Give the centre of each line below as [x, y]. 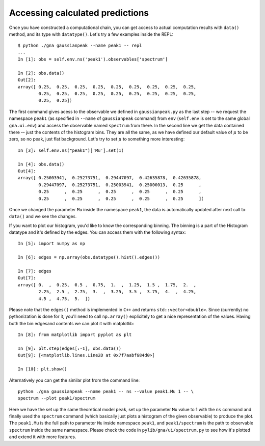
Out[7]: [27, 278]
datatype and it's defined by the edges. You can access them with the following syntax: [97, 232]
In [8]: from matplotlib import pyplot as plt [75, 335]
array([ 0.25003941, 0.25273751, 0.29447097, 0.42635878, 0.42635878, [110, 178]
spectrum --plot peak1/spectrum [57, 398]
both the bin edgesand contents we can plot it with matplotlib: [72, 323]
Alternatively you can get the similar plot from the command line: [74, 380]
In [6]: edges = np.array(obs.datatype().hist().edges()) [89, 257]
